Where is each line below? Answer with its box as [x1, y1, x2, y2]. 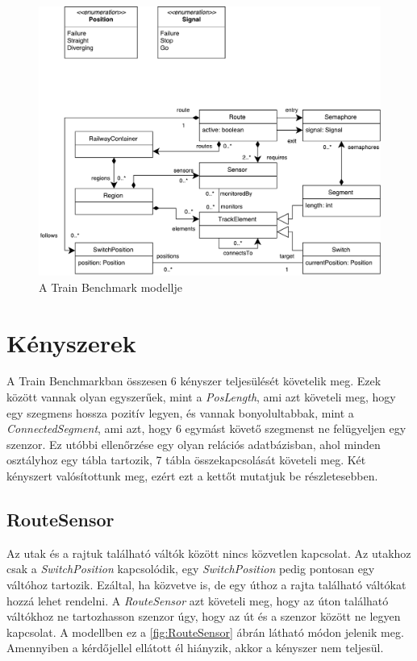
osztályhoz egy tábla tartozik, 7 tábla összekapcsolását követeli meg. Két [6, 451, 366, 468]
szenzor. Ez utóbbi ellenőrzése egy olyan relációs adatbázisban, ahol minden [6, 435, 381, 452]
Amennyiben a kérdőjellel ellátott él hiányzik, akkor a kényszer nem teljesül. [6, 639, 384, 656]
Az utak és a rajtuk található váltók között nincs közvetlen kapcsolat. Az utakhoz [6, 544, 411, 561]
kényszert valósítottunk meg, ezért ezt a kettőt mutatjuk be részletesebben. [6, 468, 378, 484]
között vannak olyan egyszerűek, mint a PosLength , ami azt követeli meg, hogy [6, 389, 396, 405]
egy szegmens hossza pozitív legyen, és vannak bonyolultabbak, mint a [6, 404, 354, 421]
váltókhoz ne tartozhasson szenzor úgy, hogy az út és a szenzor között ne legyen [6, 608, 401, 625]
